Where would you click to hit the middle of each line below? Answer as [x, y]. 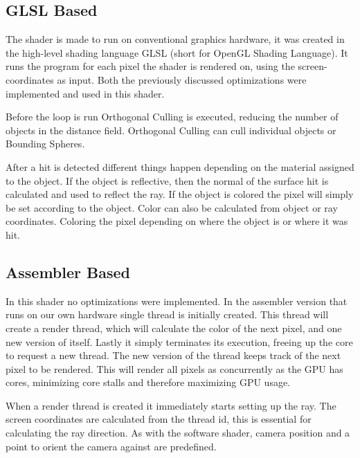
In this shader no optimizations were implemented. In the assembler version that [177, 301]
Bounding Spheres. [45, 144]
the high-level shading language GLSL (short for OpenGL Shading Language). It [177, 52]
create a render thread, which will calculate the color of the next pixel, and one [174, 328]
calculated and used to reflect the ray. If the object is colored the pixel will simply [180, 194]
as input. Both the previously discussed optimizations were [182, 79]
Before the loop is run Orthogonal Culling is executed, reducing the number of [172, 117]
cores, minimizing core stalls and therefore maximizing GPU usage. [148, 382]
